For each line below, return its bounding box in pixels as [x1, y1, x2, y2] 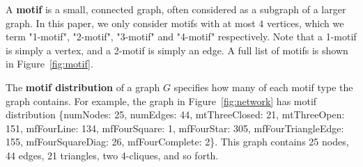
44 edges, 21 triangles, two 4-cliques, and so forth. [6, 148, 219, 162]
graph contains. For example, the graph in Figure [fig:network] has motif [6, 93, 317, 108]
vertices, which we [266, 15, 344, 30]
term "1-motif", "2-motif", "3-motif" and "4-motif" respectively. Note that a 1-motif [6, 29, 357, 44]
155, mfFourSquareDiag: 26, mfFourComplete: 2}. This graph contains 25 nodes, [6, 134, 349, 149]
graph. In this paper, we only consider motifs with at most [6, 15, 256, 30]
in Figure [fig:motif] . [6, 56, 93, 71]
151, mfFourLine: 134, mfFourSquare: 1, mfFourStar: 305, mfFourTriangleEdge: [6, 120, 344, 135]
